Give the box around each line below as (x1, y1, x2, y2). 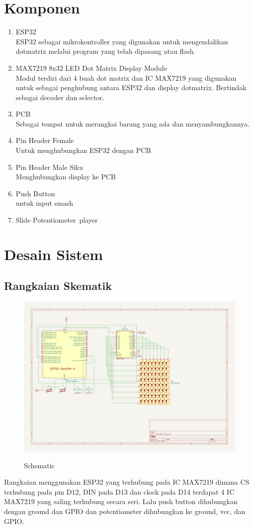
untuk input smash (15, 198, 74, 208)
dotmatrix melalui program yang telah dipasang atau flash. (15, 46, 196, 56)
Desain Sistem (4, 244, 103, 264)
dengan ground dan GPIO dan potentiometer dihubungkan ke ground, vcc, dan (4, 506, 246, 516)
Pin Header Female (15, 135, 74, 145)
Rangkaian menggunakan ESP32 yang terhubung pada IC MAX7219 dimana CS (4, 477, 250, 487)
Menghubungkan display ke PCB (15, 171, 116, 182)
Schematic (24, 460, 55, 470)
